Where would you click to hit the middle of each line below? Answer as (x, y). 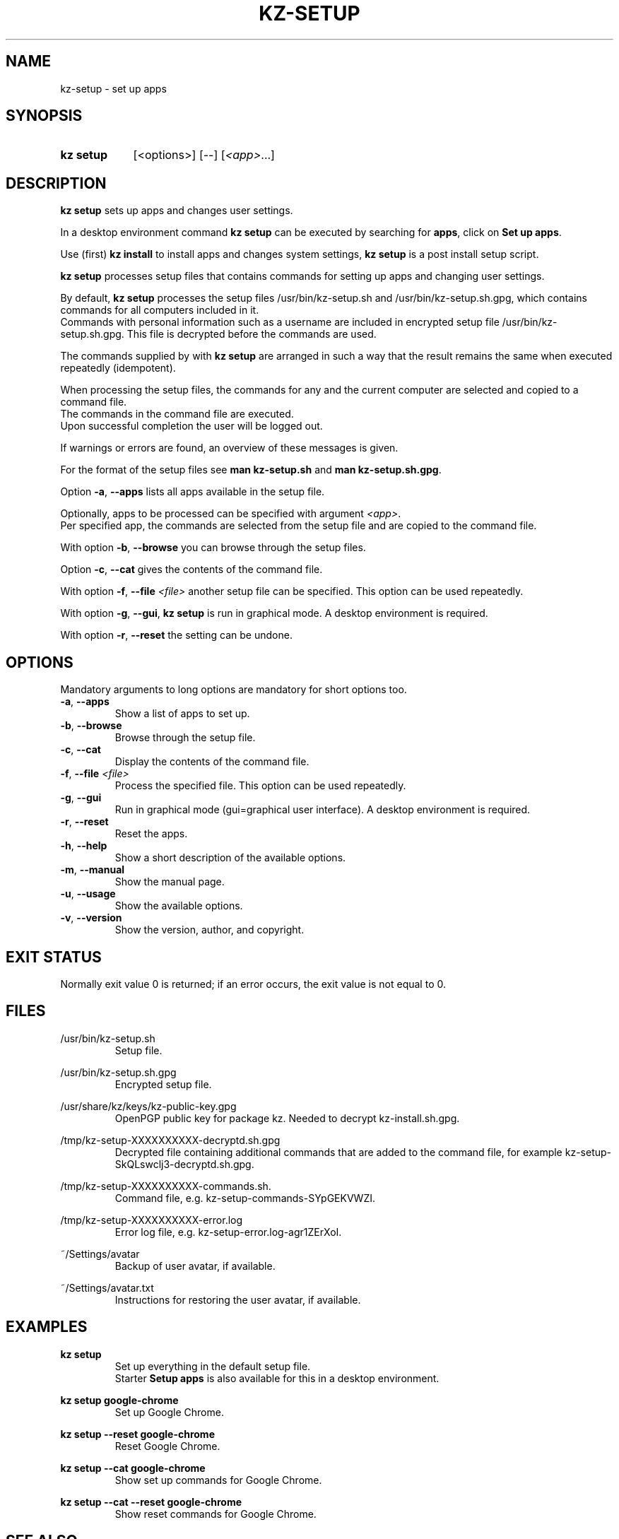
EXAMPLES (47, 1327)
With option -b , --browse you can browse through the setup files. (213, 548)
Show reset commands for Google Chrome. (216, 1514)
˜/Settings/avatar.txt (107, 1287)
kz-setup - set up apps (113, 88)
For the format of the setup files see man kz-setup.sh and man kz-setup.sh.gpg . (251, 470)
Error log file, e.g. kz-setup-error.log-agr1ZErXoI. (228, 1232)
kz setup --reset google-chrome (137, 1434)
